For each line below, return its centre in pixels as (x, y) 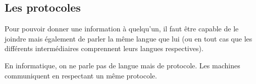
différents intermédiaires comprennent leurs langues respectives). (104, 48)
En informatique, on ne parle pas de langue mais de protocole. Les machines (122, 65)
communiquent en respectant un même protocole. (81, 75)
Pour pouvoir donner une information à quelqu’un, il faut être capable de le (122, 29)
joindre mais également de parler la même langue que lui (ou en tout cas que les (129, 38)
